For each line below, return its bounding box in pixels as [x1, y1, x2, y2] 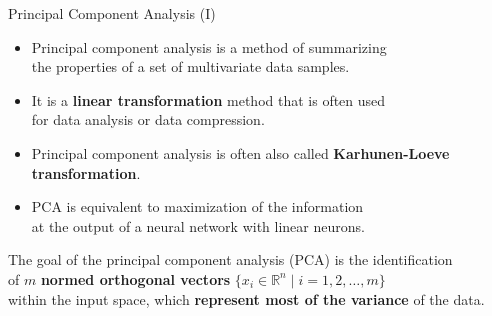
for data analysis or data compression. [31, 109, 265, 130]
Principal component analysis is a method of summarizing [31, 36, 387, 57]
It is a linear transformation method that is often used [31, 89, 386, 110]
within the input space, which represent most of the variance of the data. [8, 288, 485, 309]
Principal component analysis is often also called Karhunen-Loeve [31, 142, 450, 163]
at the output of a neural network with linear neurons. [31, 215, 365, 236]
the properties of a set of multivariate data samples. [31, 56, 350, 77]
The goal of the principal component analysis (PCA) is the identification [8, 249, 453, 270]
